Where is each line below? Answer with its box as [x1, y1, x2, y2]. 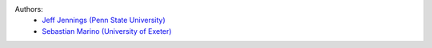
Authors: [14, 5, 43, 13]
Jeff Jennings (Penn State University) [42, 16, 166, 25]
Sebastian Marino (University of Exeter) [42, 26, 172, 35]
